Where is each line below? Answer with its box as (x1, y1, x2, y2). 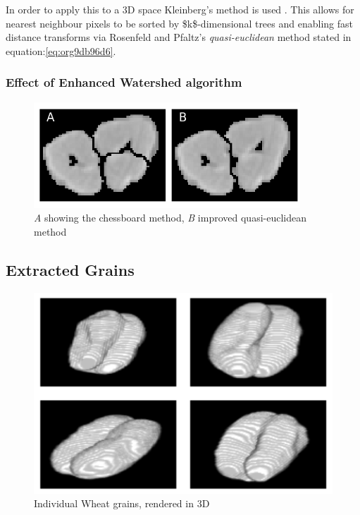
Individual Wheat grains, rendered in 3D (34, 496, 210, 511)
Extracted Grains (6, 258, 135, 280)
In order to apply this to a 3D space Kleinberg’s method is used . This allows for (6, 2, 354, 16)
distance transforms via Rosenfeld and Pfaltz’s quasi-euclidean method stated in (6, 30, 352, 44)
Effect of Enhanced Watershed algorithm (6, 73, 242, 91)
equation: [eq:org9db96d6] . (6, 43, 116, 58)
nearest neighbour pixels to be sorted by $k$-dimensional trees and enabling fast (6, 16, 353, 30)
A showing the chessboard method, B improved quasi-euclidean (34, 210, 306, 225)
